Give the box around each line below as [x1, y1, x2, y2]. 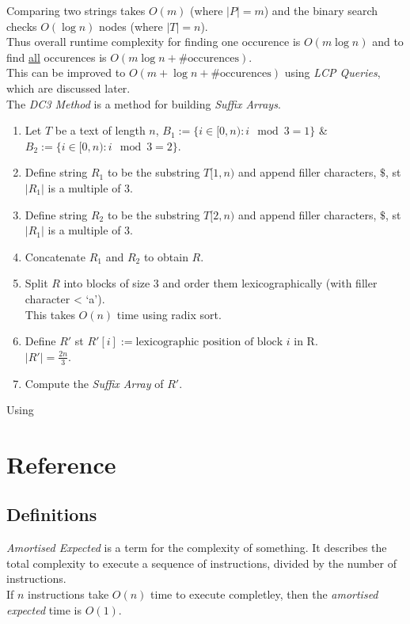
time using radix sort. [116, 306, 222, 322]
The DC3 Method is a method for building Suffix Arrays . [6, 95, 281, 112]
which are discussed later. [6, 79, 131, 96]
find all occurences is [6, 48, 107, 65]
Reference [6, 447, 116, 480]
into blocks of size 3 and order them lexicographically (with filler [63, 275, 378, 291]
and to [372, 33, 404, 50]
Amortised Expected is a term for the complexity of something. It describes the [6, 539, 387, 556]
